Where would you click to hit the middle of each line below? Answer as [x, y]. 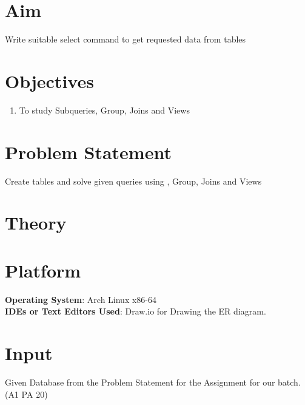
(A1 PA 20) [26, 394]
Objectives [49, 80]
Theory [36, 223]
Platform [43, 270]
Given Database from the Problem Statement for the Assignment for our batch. [153, 382]
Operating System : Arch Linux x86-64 [81, 299]
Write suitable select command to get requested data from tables [126, 39]
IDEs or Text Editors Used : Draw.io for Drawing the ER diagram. [136, 311]
